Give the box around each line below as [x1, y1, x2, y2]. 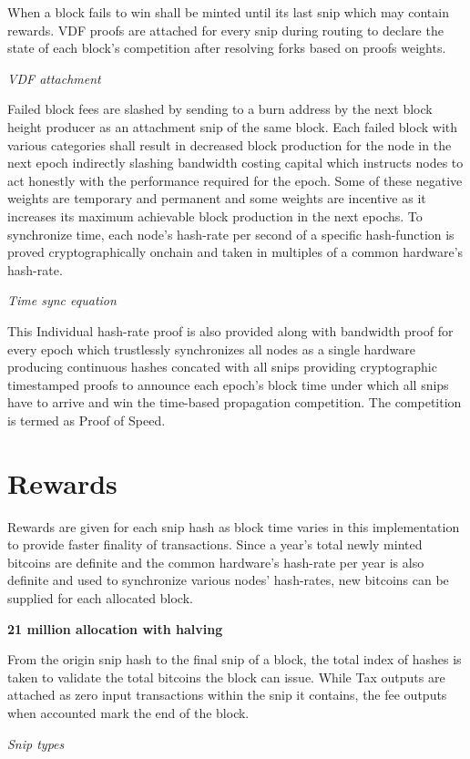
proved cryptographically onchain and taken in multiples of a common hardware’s [7, 242, 464, 262]
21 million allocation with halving [7, 619, 223, 638]
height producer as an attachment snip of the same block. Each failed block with [7, 117, 458, 136]
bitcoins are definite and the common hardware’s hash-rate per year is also [7, 552, 424, 571]
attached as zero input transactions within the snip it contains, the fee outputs [7, 685, 447, 704]
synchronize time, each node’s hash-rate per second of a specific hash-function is [7, 224, 455, 243]
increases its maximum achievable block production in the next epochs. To [7, 206, 423, 225]
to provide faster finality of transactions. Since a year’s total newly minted [7, 535, 423, 554]
